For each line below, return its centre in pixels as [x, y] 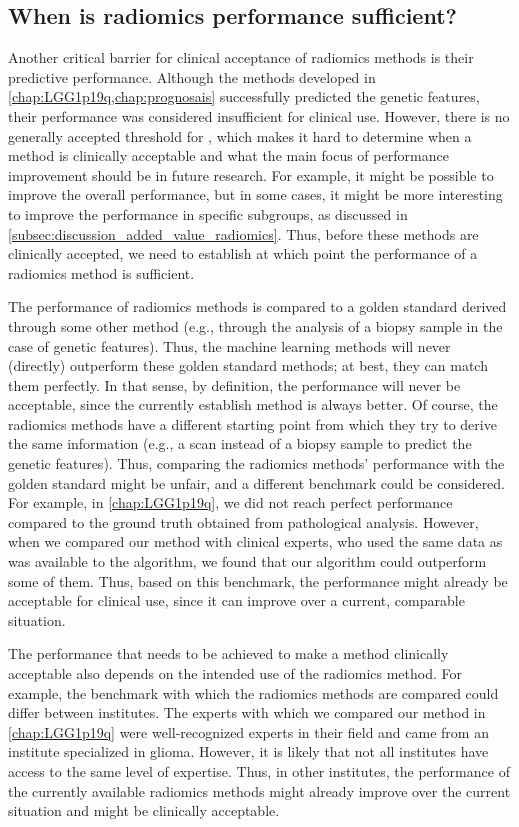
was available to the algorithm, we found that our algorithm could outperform [247, 561]
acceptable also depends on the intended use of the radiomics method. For [235, 673]
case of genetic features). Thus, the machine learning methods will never [229, 345]
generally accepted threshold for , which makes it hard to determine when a [240, 135]
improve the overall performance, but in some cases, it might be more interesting [255, 194]
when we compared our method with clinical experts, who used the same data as [255, 541]
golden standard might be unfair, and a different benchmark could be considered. [257, 482]
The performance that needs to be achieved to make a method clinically [228, 653]
